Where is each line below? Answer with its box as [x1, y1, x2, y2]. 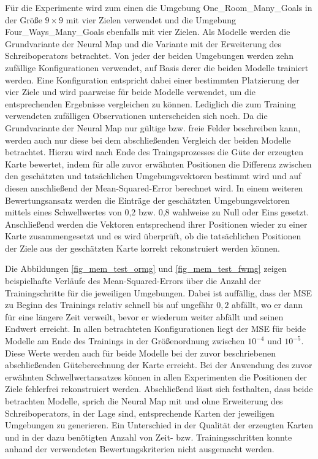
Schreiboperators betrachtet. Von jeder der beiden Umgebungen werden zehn [5, 49, 293, 62]
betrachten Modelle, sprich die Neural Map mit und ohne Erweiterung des [5, 395, 283, 407]
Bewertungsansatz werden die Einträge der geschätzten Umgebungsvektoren [5, 193, 290, 206]
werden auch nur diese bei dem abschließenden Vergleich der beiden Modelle [5, 133, 291, 146]
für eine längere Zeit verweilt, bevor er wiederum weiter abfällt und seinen [5, 310, 284, 323]
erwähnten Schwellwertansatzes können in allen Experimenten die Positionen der [5, 370, 308, 383]
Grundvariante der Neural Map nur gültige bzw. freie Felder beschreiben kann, [5, 121, 301, 134]
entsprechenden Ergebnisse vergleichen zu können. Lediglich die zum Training [5, 97, 296, 110]
